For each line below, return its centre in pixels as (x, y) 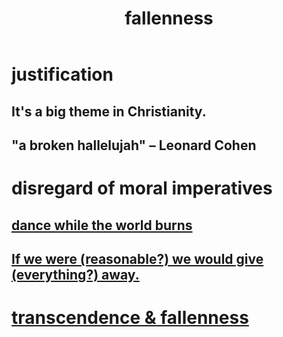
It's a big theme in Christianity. (109, 111)
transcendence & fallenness (130, 318)
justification (62, 74)
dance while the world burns (102, 225)
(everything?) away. (75, 274)
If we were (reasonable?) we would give (137, 258)
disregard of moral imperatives (142, 188)
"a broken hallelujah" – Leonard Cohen (134, 145)
